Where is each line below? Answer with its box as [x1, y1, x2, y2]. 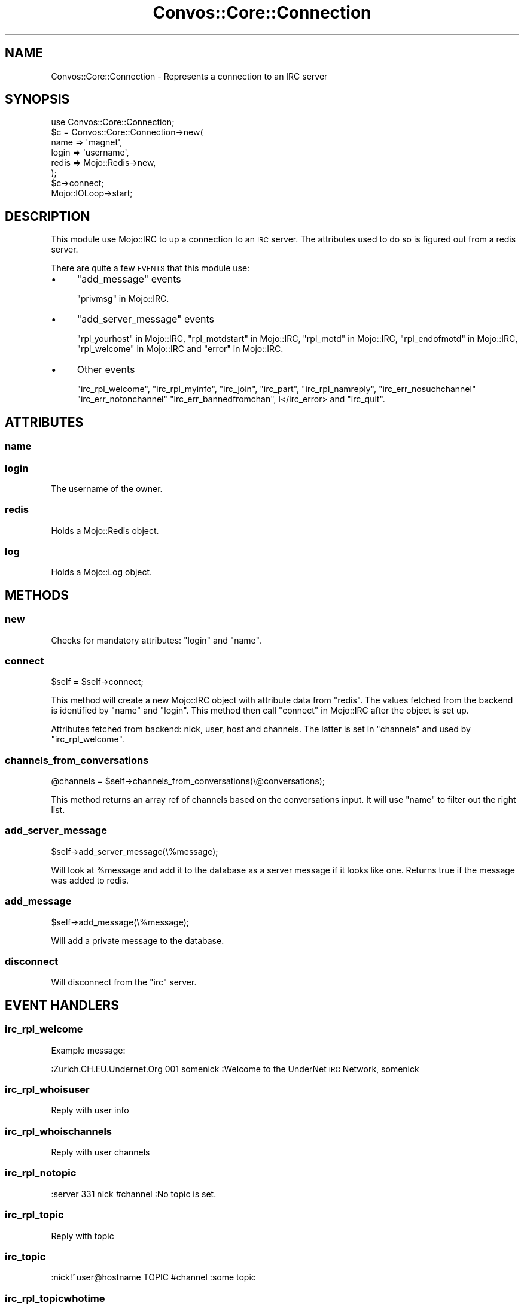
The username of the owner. [51, 483, 163, 494]
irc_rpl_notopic [5, 1167, 77, 1179]
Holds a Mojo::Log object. [51, 567, 153, 578]
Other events [77, 363, 135, 376]
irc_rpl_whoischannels [5, 1125, 112, 1137]
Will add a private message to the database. [51, 935, 224, 946]
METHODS [5, 587, 69, 603]
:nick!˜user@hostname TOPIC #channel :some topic [51, 1272, 256, 1283]
